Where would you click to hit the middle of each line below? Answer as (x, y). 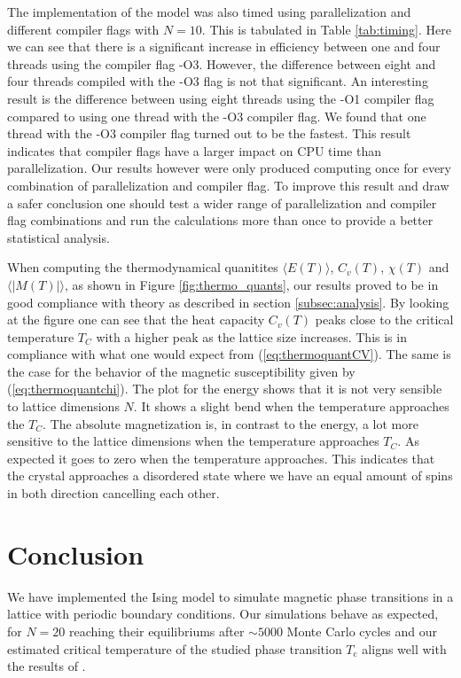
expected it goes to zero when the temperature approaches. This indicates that (221, 458)
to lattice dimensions (63, 406)
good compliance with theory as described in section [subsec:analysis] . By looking (228, 302)
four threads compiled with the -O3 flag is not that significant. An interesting (218, 81)
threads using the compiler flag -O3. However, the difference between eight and (222, 63)
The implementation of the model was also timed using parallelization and (209, 12)
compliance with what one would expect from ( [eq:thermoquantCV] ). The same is (229, 354)
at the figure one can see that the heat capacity (136, 320)
